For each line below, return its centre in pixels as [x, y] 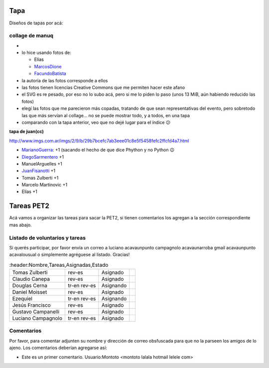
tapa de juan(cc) [27, 132]
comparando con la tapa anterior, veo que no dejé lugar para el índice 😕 [96, 122]
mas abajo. [20, 225]
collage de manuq [31, 36]
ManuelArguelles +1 [42, 164]
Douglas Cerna [30, 286]
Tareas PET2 [29, 206]
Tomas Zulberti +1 [40, 178]
